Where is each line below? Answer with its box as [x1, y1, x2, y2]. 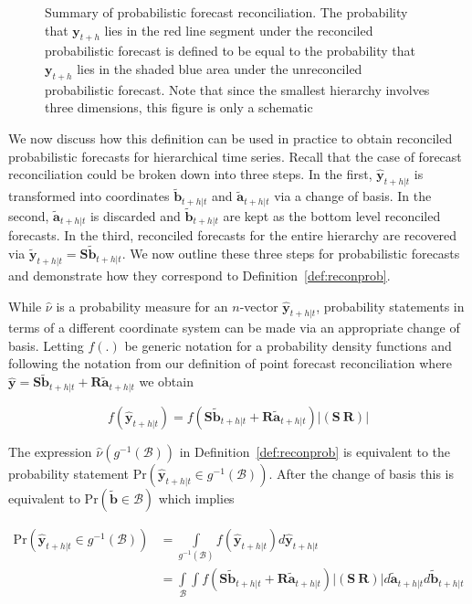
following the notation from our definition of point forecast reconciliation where [8, 354, 453, 373]
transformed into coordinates [8, 186, 170, 206]
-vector [239, 296, 278, 315]
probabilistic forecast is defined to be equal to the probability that [45, 41, 415, 60]
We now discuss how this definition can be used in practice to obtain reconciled [8, 128, 453, 147]
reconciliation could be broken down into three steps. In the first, [8, 164, 372, 184]
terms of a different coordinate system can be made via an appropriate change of [8, 318, 460, 337]
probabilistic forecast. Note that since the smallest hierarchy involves [45, 79, 430, 99]
